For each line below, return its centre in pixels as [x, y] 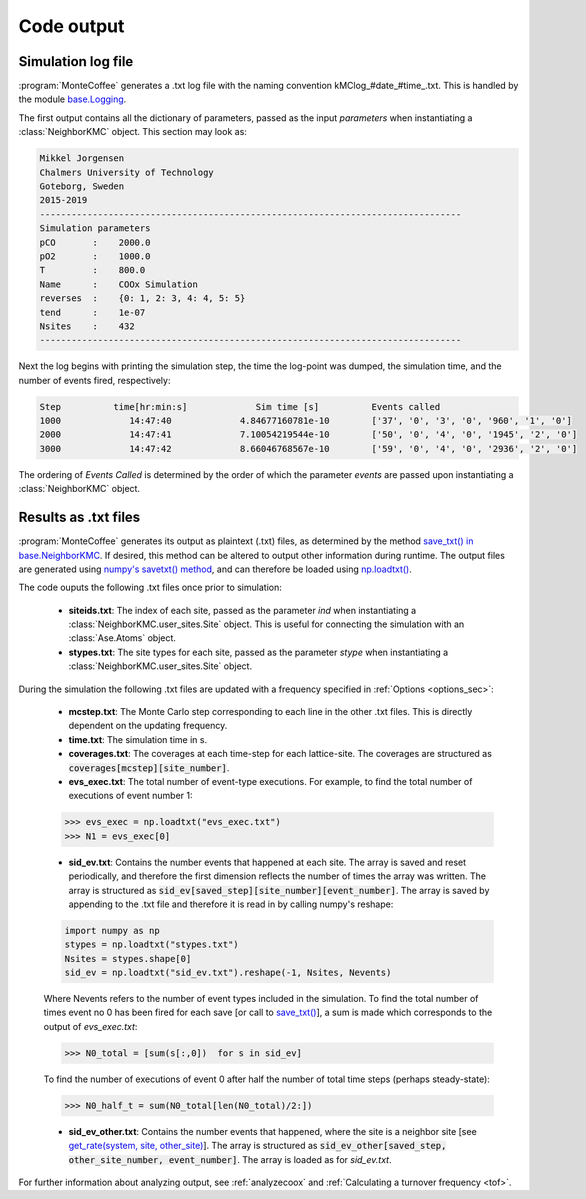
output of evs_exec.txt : [90, 1026]
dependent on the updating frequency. [148, 726]
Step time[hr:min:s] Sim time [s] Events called [240, 406]
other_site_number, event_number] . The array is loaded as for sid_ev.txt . [230, 1159]
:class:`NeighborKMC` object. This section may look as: [132, 132]
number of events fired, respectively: [94, 380]
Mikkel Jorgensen [82, 158]
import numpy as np [112, 930]
